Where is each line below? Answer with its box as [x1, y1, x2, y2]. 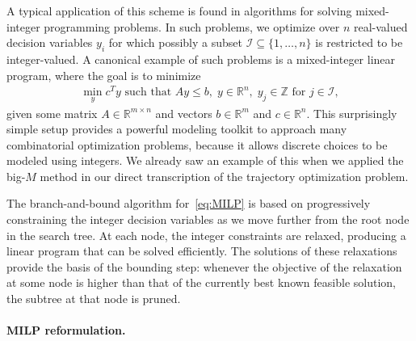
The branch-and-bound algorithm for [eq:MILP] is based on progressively [6, 195, 371, 212]
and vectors [155, 104, 212, 121]
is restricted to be [315, 34, 403, 51]
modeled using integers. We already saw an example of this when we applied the [6, 152, 404, 169]
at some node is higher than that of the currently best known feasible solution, [6, 274, 396, 291]
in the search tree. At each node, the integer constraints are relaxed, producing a [6, 226, 406, 243]
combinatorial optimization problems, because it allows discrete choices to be [6, 136, 388, 153]
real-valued [354, 18, 408, 35]
